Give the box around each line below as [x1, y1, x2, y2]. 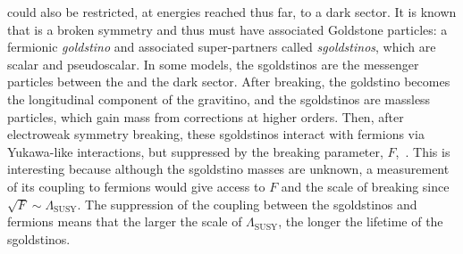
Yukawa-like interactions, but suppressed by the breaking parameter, [7, 142, 383, 160]
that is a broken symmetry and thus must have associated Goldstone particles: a [7, 20, 448, 38]
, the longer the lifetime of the [278, 212, 443, 231]
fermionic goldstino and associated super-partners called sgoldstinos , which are [7, 37, 436, 56]
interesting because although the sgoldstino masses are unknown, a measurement [7, 160, 450, 178]
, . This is [395, 142, 450, 160]
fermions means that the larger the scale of [7, 212, 242, 231]
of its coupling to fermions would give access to [7, 176, 265, 195]
